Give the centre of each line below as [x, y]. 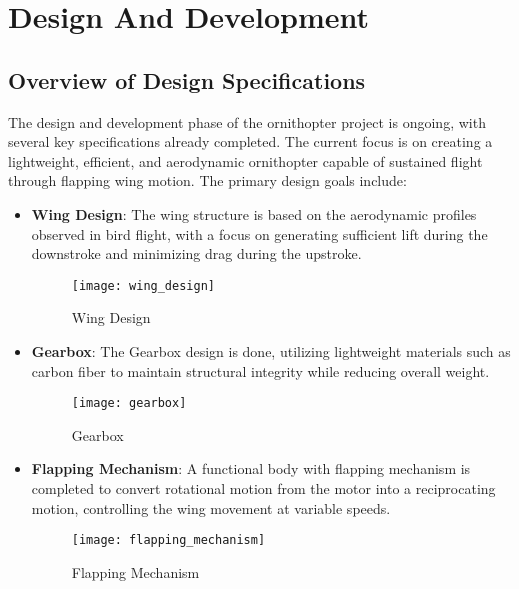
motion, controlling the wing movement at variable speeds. [211, 507]
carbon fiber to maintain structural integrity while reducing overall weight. [260, 370]
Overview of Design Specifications [187, 79]
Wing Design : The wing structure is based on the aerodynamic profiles [254, 213]
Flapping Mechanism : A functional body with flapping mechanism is [251, 468]
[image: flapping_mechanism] [168, 540]
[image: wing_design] [143, 285]
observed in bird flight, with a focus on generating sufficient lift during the [259, 233]
